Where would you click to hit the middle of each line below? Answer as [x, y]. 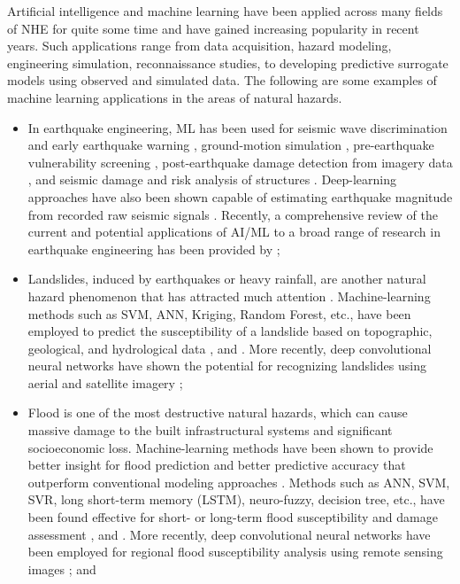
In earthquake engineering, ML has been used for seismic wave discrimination [238, 127]
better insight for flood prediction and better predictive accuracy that [217, 465]
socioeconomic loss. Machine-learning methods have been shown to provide [230, 447]
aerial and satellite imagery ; [105, 382]
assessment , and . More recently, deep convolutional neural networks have [229, 534]
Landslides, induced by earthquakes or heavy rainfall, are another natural [227, 279]
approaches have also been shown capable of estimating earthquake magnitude [240, 196]
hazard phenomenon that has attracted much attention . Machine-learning [229, 296]
